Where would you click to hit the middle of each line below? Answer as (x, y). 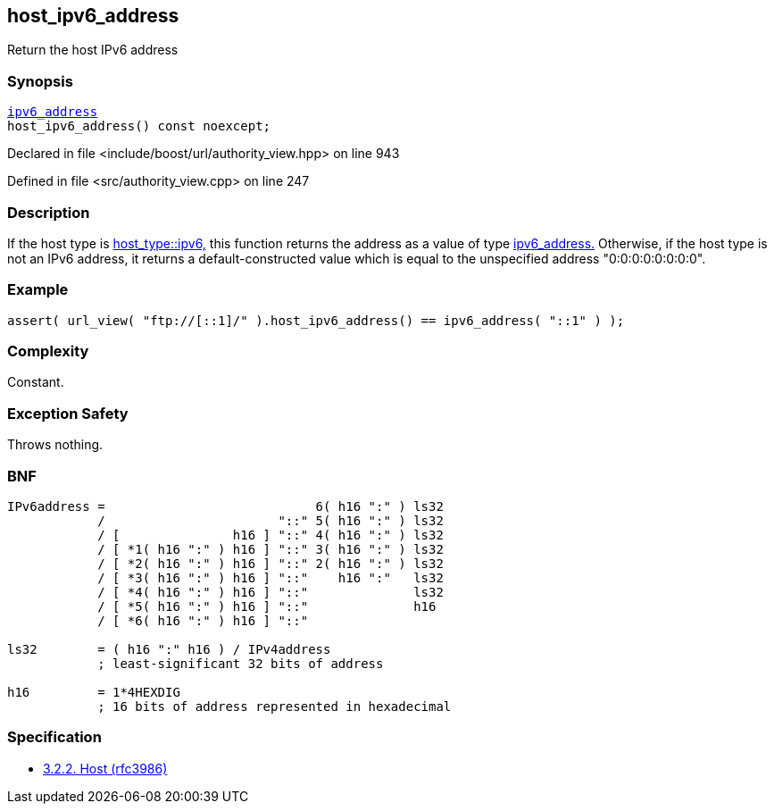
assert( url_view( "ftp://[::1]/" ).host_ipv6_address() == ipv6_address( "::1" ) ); (316, 320)
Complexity (48, 351)
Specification (54, 737)
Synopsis (40, 81)
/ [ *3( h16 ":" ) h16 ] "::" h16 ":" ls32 (270, 577)
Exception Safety (68, 413)
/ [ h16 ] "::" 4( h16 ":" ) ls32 (270, 535)
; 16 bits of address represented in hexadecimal (275, 706)
